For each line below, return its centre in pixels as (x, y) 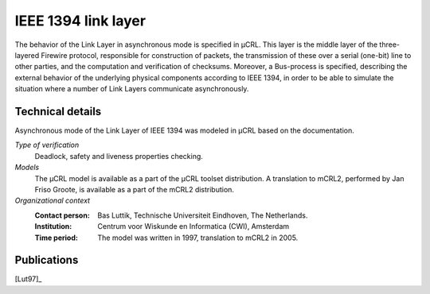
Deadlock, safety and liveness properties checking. (119, 156)
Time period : (57, 238)
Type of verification (47, 145)
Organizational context (53, 201)
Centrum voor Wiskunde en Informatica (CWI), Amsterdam (193, 226)
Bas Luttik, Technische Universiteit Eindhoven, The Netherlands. (203, 215)
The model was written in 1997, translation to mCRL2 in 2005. (198, 238)
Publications (47, 260)
